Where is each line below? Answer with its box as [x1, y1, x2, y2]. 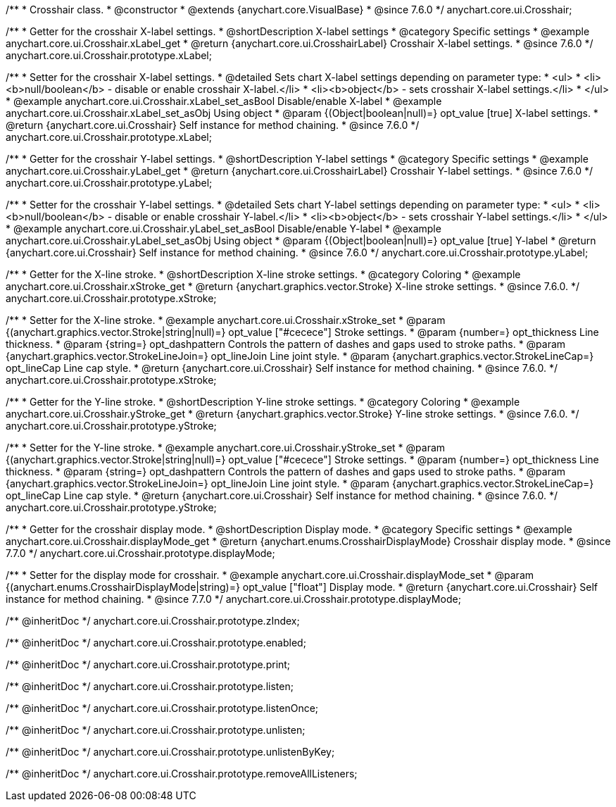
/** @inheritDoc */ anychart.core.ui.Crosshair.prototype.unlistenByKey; [6, 746, 335, 758]
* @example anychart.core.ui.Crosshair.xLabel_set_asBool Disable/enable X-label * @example [6, 95, 442, 107]
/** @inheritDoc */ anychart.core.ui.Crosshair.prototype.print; [6, 658, 291, 670]
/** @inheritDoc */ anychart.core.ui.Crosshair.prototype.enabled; [6, 637, 306, 649]
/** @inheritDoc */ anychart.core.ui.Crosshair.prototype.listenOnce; [6, 702, 319, 714]
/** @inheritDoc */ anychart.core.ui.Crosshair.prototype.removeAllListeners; [6, 768, 358, 780]
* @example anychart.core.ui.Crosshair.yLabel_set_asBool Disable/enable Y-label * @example [6, 223, 441, 234]
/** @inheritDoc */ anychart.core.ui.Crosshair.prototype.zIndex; [6, 615, 300, 627]
